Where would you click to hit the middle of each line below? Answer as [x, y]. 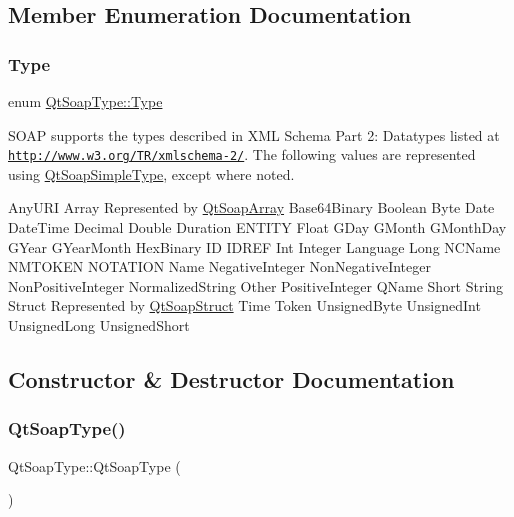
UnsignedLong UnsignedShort [99, 325]
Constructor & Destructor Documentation [231, 378]
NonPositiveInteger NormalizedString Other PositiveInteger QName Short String [256, 285]
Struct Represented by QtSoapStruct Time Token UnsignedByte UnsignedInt [244, 305]
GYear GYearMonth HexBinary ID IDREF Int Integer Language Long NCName [254, 246]
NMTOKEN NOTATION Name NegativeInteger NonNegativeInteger [219, 266]
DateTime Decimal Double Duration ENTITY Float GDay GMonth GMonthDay [257, 227]
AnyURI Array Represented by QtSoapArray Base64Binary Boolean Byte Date [251, 207]
